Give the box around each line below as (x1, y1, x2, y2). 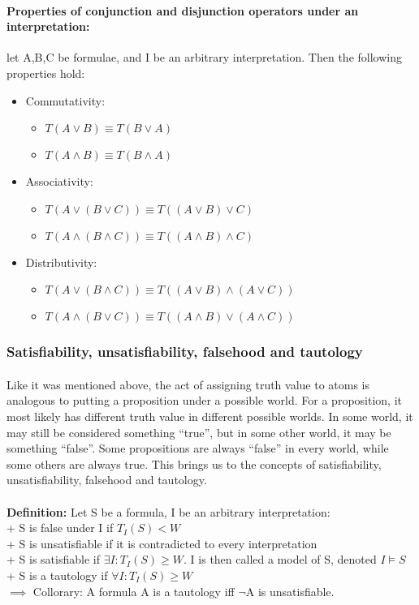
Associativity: (25, 173, 93, 190)
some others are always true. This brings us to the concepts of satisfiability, (6, 455, 382, 472)
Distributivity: (25, 253, 97, 270)
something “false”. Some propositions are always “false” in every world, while (6, 440, 389, 457)
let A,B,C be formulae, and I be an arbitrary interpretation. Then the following (6, 49, 402, 66)
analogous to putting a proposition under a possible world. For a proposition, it (6, 392, 402, 409)
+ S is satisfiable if (6, 551, 100, 568)
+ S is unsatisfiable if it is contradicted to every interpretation (6, 534, 317, 551)
